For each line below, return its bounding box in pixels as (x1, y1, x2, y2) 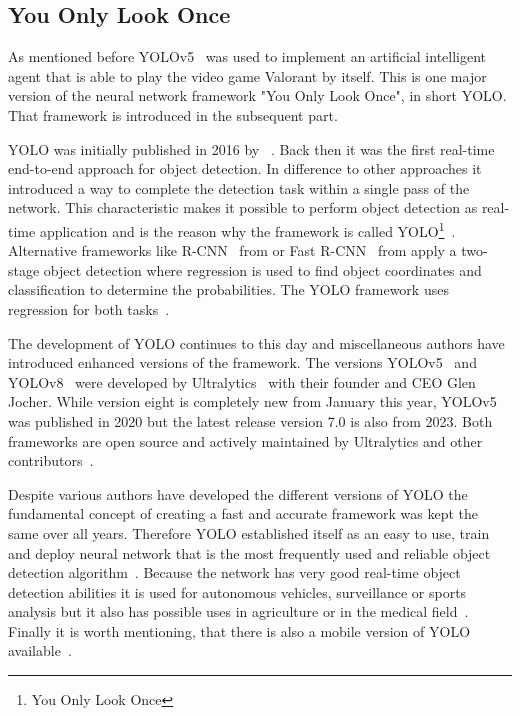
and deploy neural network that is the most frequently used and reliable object (8, 542, 491, 563)
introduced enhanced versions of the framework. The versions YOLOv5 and (8, 352, 477, 373)
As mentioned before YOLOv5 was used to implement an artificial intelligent (8, 46, 487, 67)
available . (8, 640, 72, 661)
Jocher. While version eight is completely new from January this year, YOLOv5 (8, 391, 497, 412)
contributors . (8, 450, 94, 471)
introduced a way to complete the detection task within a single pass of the (8, 177, 470, 198)
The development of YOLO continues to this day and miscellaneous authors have (8, 332, 505, 353)
